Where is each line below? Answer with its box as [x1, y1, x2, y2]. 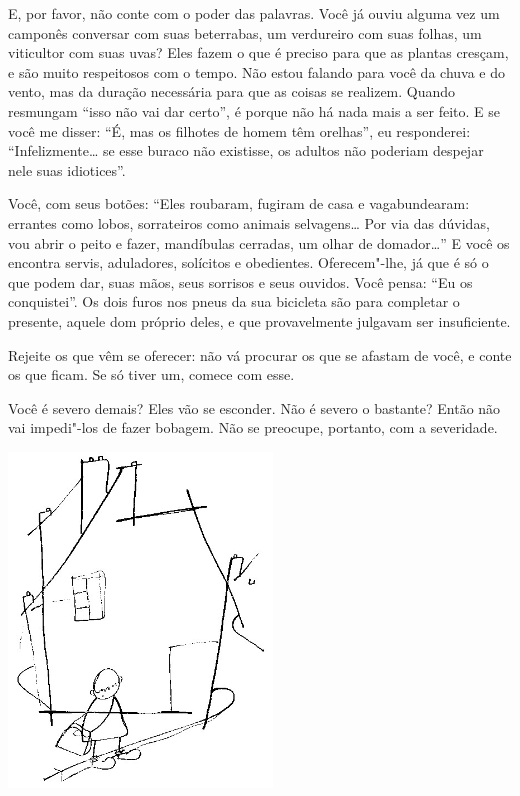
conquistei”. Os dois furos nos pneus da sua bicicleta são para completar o [8, 291, 460, 312]
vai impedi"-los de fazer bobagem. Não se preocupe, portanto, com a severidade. [8, 417, 498, 438]
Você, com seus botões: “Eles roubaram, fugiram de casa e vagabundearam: [8, 193, 470, 214]
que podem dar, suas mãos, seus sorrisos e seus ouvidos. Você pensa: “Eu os [8, 271, 473, 292]
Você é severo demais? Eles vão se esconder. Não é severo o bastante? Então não [8, 397, 501, 418]
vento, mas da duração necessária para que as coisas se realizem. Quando [8, 81, 456, 102]
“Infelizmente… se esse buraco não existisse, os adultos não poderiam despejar [8, 140, 484, 161]
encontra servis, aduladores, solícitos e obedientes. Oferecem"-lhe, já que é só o [8, 252, 489, 273]
